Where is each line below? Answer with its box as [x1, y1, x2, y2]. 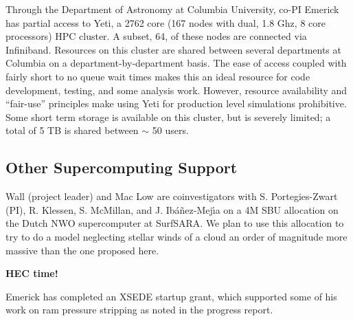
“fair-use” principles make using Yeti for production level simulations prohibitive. [5, 96, 347, 111]
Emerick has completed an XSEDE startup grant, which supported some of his [5, 289, 337, 303]
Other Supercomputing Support [5, 157, 238, 178]
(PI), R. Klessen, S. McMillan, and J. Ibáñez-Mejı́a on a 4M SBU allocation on [5, 202, 339, 217]
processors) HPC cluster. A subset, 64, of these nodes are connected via [5, 29, 307, 43]
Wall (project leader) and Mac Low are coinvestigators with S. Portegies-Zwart [5, 189, 338, 203]
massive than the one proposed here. [5, 243, 159, 257]
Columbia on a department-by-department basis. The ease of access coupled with [5, 56, 347, 70]
